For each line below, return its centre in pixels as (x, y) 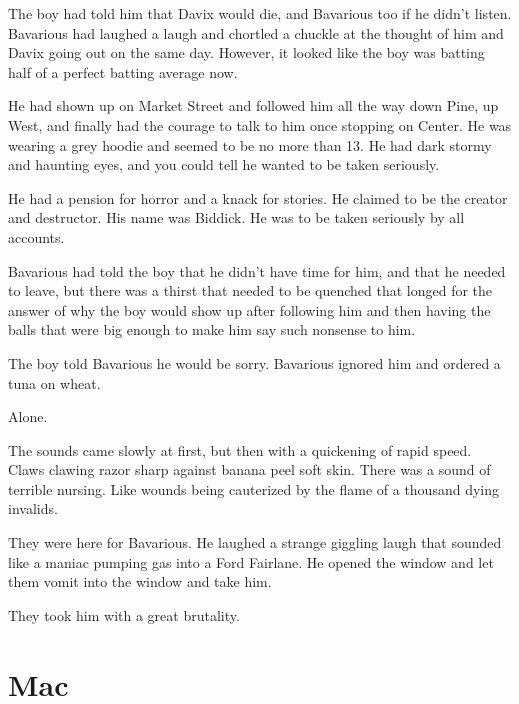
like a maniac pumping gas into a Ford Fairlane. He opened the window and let (251, 561)
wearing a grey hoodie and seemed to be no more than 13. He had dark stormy (250, 144)
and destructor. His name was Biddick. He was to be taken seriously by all (236, 217)
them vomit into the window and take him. (140, 581)
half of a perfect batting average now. (123, 71)
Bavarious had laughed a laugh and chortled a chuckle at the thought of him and (256, 32)
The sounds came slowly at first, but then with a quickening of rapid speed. (240, 449)
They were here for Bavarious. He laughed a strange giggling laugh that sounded (255, 542)
